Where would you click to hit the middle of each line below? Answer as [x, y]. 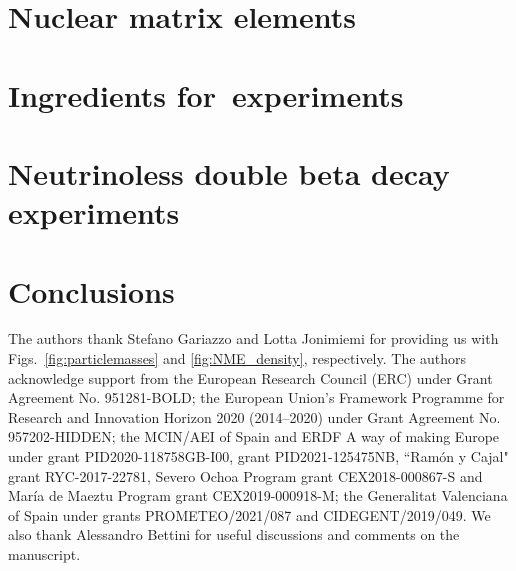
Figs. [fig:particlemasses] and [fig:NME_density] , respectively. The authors [237, 358]
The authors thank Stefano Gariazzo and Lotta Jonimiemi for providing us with [253, 338]
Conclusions [91, 290]
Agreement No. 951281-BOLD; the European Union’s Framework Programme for [256, 397]
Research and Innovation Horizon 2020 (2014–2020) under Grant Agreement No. [254, 416]
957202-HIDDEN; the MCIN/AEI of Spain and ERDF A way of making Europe [254, 436]
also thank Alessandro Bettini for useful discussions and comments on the [234, 534]
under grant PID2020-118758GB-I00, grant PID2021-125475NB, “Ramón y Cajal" [258, 456]
